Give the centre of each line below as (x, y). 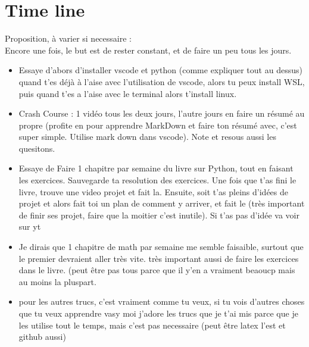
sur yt (30, 226)
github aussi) (42, 337)
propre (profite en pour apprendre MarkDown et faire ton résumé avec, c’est (158, 125)
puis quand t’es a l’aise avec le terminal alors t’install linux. (128, 93)
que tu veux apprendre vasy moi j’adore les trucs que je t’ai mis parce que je (158, 313)
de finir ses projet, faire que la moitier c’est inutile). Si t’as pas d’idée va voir (159, 215)
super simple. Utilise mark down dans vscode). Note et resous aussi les (147, 137)
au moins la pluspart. (57, 281)
